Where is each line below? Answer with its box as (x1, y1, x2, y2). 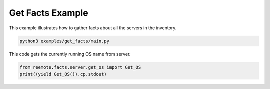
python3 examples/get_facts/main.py (19, 38, 110, 44)
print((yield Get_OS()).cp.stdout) (19, 71, 107, 77)
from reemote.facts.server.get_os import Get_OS (19, 64, 141, 70)
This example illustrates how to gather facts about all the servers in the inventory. (9, 25, 177, 31)
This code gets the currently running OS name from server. (9, 51, 131, 57)
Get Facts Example (9, 7, 88, 18)
